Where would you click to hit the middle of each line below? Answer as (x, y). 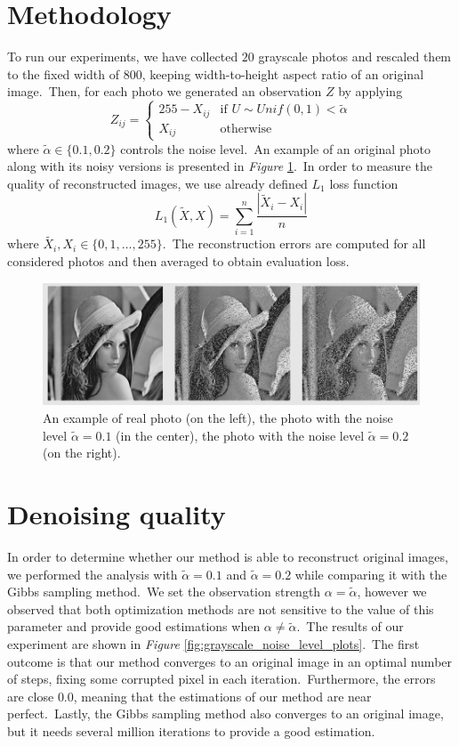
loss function (364, 183)
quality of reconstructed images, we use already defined (157, 183)
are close (31, 696)
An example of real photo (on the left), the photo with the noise (218, 418)
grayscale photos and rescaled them (355, 57)
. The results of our (350, 626)
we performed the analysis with (93, 574)
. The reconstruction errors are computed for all (294, 243)
